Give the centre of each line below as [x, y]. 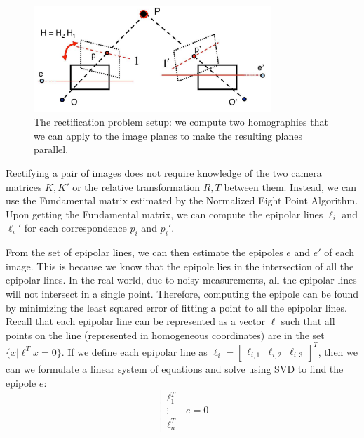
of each [339, 252]
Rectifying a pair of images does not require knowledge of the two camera [164, 173]
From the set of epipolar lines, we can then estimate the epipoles [144, 252]
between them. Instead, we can [290, 186]
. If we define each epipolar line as [134, 351]
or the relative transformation [136, 186]
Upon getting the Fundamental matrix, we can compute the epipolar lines [164, 214]
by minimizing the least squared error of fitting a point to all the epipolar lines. [176, 307]
